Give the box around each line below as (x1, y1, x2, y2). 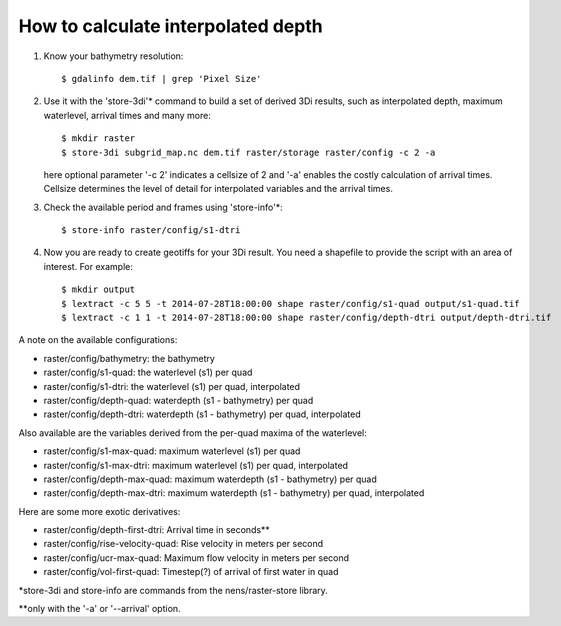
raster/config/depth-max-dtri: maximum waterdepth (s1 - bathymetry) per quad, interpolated (43, 487, 425, 499)
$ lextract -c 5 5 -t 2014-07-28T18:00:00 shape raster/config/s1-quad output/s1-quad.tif (61, 298, 520, 309)
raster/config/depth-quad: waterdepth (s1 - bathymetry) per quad (43, 394, 314, 406)
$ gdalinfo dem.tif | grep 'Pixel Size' (61, 73, 262, 84)
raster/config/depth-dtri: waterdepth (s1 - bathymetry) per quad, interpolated (43, 408, 361, 420)
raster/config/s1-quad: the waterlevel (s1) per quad (43, 366, 253, 379)
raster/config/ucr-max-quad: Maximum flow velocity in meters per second (43, 551, 350, 564)
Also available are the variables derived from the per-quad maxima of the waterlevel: (18, 426, 367, 439)
